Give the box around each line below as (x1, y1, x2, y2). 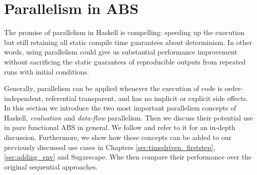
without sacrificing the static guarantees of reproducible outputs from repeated (4, 56, 246, 66)
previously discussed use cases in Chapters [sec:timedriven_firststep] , (4, 141, 215, 152)
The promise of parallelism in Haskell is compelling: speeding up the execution (4, 27, 244, 37)
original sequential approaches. (4, 161, 98, 171)
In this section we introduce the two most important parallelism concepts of (4, 102, 236, 113)
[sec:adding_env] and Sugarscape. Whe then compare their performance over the (4, 151, 252, 162)
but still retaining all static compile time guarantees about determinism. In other (4, 36, 252, 47)
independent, (4, 92, 43, 103)
